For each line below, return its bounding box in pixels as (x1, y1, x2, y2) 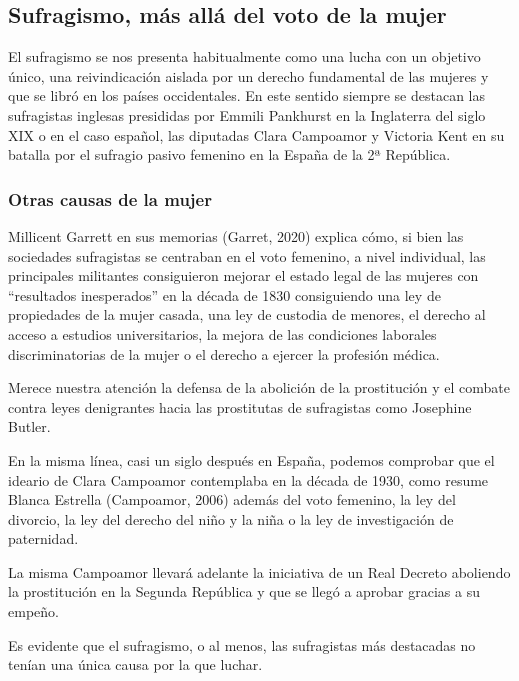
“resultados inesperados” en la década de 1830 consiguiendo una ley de (8, 284, 441, 305)
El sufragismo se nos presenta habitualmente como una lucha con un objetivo (8, 46, 481, 67)
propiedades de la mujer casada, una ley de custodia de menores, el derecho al (8, 304, 486, 325)
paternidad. (8, 528, 79, 549)
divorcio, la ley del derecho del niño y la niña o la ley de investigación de (8, 508, 454, 529)
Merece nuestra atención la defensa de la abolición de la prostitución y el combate (8, 377, 510, 398)
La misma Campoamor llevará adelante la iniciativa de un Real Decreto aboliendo (8, 561, 511, 582)
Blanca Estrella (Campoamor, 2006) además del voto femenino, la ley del (8, 489, 456, 510)
